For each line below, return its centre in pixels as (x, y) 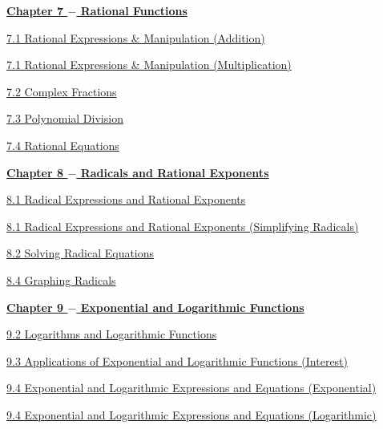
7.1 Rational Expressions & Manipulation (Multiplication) (149, 65)
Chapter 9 (35, 307)
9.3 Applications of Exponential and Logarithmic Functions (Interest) (177, 360)
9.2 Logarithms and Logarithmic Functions (112, 334)
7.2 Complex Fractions (62, 91)
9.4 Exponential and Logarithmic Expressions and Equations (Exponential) (191, 388)
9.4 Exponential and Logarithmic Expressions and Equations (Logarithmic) (191, 414)
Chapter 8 (35, 172)
